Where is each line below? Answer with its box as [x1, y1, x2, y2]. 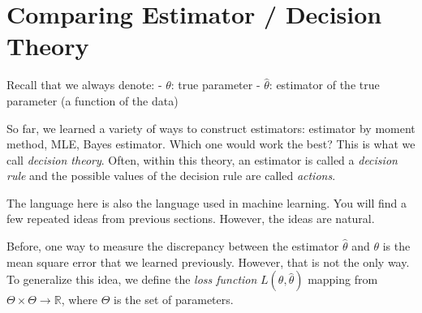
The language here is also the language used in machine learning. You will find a [6, 194, 407, 211]
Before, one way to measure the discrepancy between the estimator [6, 238, 339, 255]
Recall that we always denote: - [6, 76, 162, 93]
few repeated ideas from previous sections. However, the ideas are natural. [6, 210, 375, 227]
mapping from [308, 271, 378, 288]
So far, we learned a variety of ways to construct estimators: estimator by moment [6, 119, 416, 136]
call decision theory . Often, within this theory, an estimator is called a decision [6, 151, 398, 168]
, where [61, 291, 97, 308]
